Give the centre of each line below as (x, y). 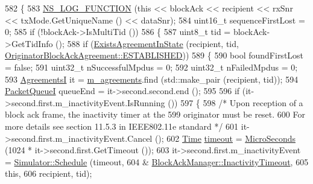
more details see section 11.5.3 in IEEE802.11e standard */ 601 (122, 126)
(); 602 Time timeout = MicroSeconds (225, 138)
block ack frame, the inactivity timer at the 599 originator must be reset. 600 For (155, 114)
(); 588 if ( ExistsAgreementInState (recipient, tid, (147, 43)
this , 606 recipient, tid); (49, 173)
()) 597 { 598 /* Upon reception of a (236, 102)
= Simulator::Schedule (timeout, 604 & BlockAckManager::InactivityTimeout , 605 (157, 161)
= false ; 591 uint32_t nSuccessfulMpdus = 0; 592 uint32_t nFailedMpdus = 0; (151, 67)
